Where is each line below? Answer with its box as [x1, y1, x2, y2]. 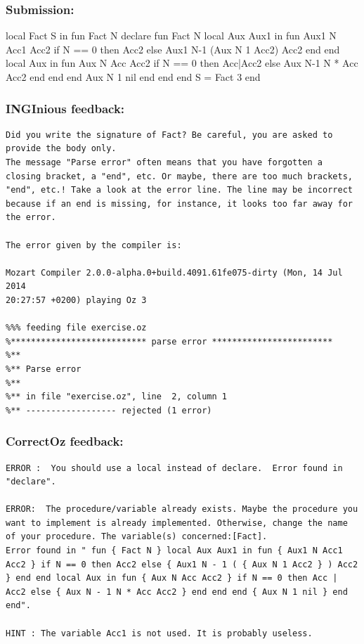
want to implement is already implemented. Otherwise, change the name [6, 517, 348, 528]
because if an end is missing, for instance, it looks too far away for [6, 198, 353, 209]
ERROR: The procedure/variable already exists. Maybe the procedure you [6, 504, 358, 515]
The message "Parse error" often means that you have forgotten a [6, 157, 323, 167]
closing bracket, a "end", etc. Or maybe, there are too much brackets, [6, 171, 353, 181]
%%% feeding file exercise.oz [6, 323, 147, 333]
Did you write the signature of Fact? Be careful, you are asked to [6, 129, 333, 140]
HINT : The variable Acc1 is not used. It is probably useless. [6, 628, 313, 638]
